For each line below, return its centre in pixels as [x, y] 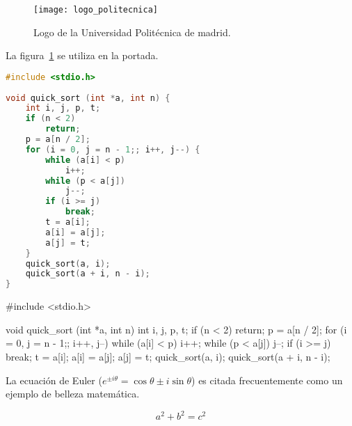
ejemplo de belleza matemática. [73, 394]
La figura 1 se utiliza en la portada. [82, 55]
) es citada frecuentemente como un [267, 380]
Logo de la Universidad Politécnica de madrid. [132, 32]
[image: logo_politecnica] [96, 10]
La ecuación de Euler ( [54, 380]
